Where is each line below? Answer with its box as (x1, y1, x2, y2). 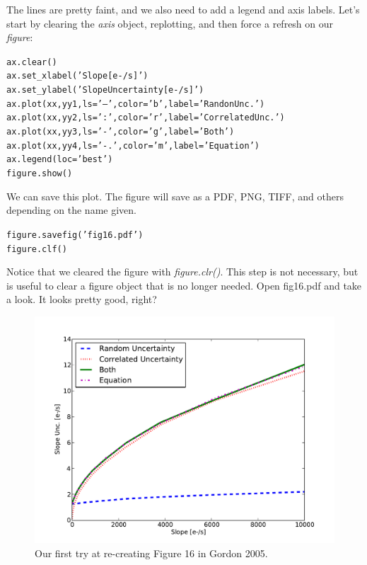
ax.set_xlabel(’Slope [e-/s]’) (6, 71, 148, 81)
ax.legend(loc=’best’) (6, 154, 113, 165)
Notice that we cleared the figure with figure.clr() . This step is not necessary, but (6, 264, 359, 279)
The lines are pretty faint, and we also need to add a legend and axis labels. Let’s (6, 2, 360, 16)
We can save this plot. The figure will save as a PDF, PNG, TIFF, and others (6, 188, 344, 203)
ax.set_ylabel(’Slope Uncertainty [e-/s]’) (6, 85, 204, 96)
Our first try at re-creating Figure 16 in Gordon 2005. (35, 545, 268, 560)
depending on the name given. (6, 202, 136, 217)
